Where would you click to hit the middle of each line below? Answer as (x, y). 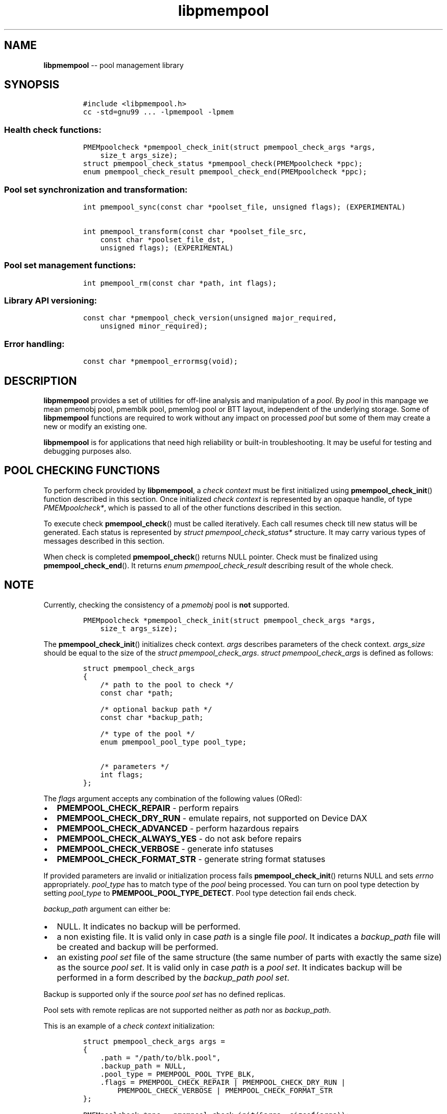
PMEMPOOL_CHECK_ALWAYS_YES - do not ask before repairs (179, 838)
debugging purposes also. (88, 451)
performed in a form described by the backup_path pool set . (173, 977)
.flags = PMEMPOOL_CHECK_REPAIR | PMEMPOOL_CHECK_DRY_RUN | (223, 1082)
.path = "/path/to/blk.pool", (160, 1058)
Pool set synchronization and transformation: (96, 189)
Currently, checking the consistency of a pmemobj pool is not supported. (167, 605)
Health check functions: (53, 130)
